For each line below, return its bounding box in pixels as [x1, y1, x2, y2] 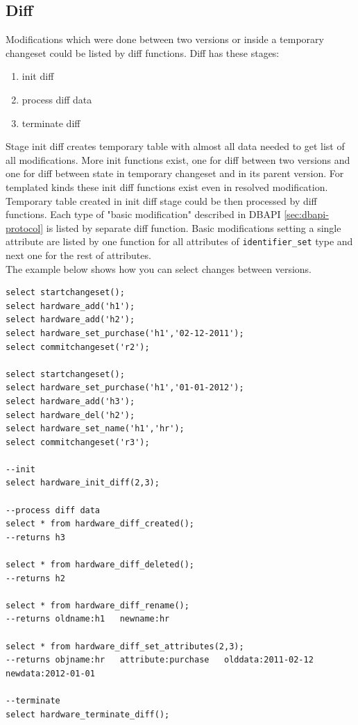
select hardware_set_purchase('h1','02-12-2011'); [6, 328, 244, 338]
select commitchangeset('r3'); [6, 437, 150, 447]
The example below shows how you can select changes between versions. [6, 261, 312, 276]
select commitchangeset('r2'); [6, 342, 150, 352]
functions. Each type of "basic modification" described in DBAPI [6, 207, 281, 222]
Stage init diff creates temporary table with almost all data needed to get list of [6, 139, 345, 153]
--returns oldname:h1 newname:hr [6, 614, 170, 624]
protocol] [6, 220, 44, 235]
